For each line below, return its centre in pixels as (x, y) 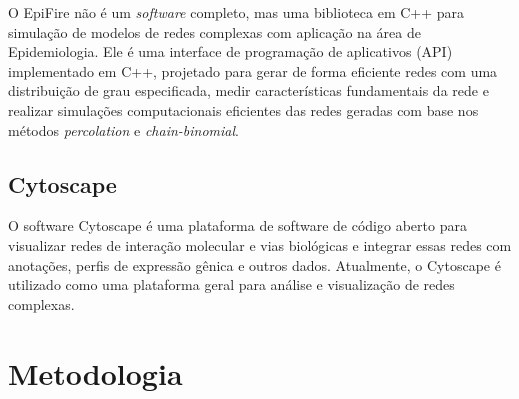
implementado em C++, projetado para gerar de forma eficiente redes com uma (253, 70)
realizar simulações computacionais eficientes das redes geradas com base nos (243, 109)
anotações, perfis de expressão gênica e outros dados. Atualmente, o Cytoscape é (254, 264)
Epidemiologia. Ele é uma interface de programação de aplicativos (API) (230, 51)
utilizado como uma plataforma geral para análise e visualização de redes (231, 284)
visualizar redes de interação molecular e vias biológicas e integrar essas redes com (260, 244)
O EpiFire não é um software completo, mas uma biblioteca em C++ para (236, 12)
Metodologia (95, 372)
